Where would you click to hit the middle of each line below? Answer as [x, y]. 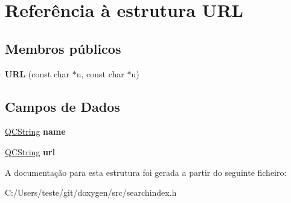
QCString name [35, 131]
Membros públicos [63, 48]
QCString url [30, 151]
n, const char [100, 73]
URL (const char [37, 73]
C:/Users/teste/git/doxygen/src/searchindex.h [91, 192]
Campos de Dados [62, 106]
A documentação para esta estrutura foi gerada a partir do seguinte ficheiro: [146, 172]
